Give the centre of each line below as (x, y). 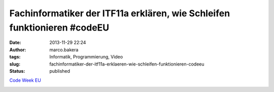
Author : (18, 50)
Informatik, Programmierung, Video (86, 57)
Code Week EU (25, 80)
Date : (15, 43)
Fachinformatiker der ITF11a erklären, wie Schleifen (120, 13)
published (60, 71)
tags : (15, 57)
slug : (15, 64)
